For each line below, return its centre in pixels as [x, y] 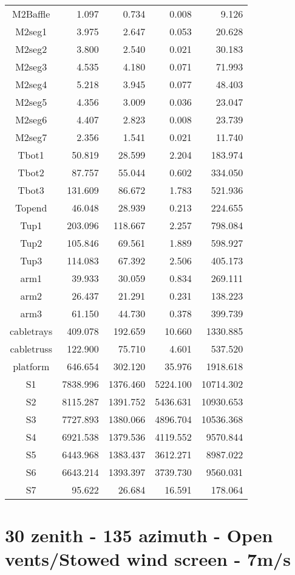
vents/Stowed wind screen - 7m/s [148, 559]
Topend [31, 208]
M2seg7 [31, 137]
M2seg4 [31, 84]
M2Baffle [31, 14]
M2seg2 [31, 49]
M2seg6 [31, 119]
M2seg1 [31, 31]
